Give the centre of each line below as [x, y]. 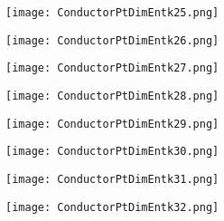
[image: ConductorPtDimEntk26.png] [112, 40]
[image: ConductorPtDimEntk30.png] [112, 152]
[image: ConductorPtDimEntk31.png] [112, 179]
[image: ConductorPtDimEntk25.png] [112, 13]
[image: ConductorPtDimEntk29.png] [112, 124]
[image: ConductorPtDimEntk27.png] [112, 68]
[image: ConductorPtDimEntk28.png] [112, 96]
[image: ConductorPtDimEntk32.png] [112, 207]
